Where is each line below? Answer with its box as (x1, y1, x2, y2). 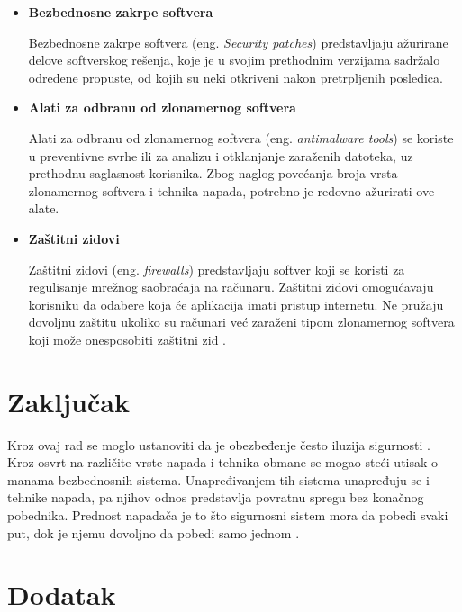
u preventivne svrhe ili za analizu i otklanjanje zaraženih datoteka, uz (28, 146, 413, 165)
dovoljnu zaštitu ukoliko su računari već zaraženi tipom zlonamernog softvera (28, 312, 455, 331)
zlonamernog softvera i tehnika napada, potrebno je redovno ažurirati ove (28, 181, 435, 200)
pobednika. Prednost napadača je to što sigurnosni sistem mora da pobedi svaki (7, 506, 448, 524)
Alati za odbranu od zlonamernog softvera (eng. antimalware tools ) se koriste (28, 128, 454, 147)
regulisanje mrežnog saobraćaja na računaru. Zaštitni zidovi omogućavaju (28, 277, 434, 296)
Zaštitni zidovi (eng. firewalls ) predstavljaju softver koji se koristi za (28, 259, 405, 278)
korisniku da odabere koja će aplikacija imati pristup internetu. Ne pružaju (28, 294, 444, 313)
